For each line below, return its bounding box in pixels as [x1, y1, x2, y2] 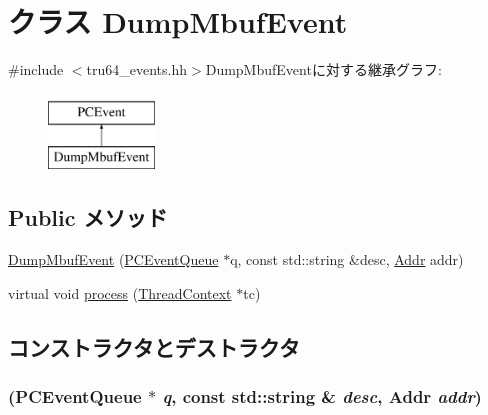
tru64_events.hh [86, 59, 188, 80]
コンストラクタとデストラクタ [8, 331, 300, 362]
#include [8, 59, 64, 80]
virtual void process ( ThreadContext [8, 282, 232, 303]
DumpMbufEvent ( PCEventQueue [8, 249, 219, 270]
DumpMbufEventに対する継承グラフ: [205, 59, 442, 80]
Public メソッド [8, 202, 168, 233]
